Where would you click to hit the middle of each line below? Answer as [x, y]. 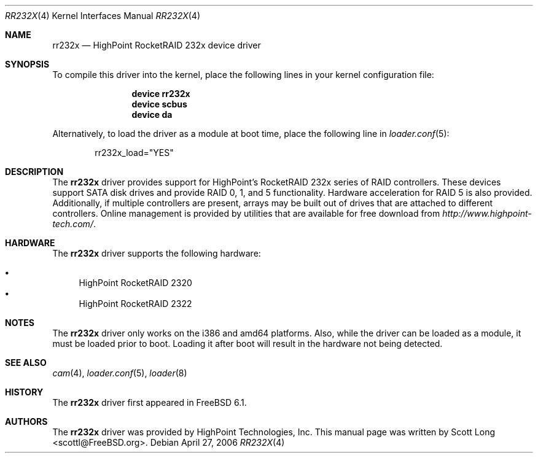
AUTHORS [26, 421]
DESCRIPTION [34, 172]
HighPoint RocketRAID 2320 [135, 283]
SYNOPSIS [27, 64]
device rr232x [161, 94]
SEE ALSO [26, 363]
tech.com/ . [74, 224]
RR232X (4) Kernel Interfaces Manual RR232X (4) [103, 16]
